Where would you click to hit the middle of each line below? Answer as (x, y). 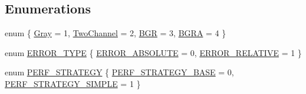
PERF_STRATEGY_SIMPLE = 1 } (73, 83)
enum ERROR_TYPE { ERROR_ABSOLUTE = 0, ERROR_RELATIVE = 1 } (153, 52)
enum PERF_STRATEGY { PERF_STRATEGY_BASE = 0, (119, 72)
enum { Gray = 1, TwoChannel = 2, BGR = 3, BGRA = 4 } (116, 33)
